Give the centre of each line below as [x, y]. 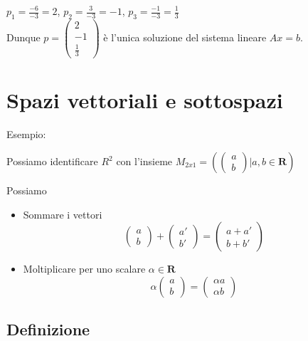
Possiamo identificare [52, 161]
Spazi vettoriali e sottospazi [145, 100]
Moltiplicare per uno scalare [84, 269]
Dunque [23, 37]
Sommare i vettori [63, 214]
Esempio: [26, 134]
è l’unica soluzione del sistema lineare [185, 37]
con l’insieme [144, 161]
